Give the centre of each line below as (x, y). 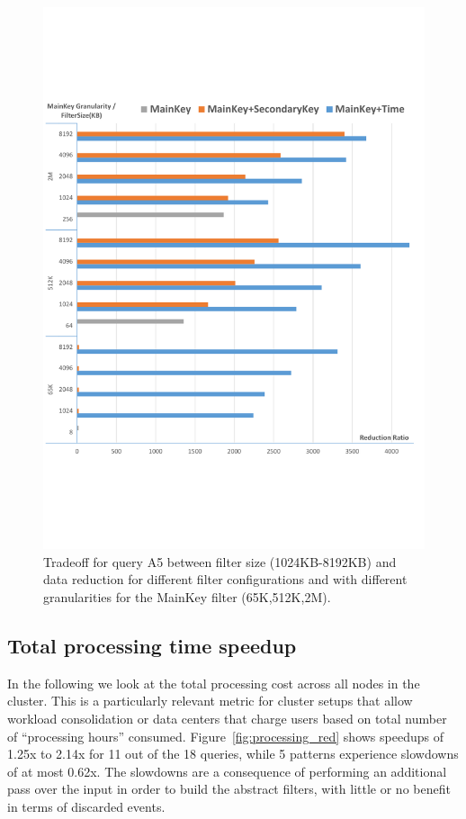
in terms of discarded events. (86, 806)
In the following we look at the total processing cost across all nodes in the (214, 683)
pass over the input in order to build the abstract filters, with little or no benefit (229, 789)
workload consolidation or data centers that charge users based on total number (227, 718)
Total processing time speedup (152, 645)
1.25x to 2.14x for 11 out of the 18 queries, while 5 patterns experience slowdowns (233, 754)
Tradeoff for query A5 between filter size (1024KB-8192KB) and (220, 561)
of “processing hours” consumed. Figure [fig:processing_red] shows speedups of (225, 736)
